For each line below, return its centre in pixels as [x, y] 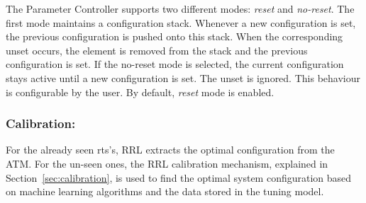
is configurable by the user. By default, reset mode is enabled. [140, 92]
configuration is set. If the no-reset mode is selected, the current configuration [175, 64]
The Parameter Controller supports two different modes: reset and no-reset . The [180, 8]
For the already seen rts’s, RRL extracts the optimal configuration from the [170, 150]
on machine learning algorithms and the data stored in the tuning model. [165, 191]
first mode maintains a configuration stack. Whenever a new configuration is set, [181, 22]
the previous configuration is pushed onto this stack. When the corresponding [174, 36]
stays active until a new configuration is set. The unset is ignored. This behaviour [183, 77]
